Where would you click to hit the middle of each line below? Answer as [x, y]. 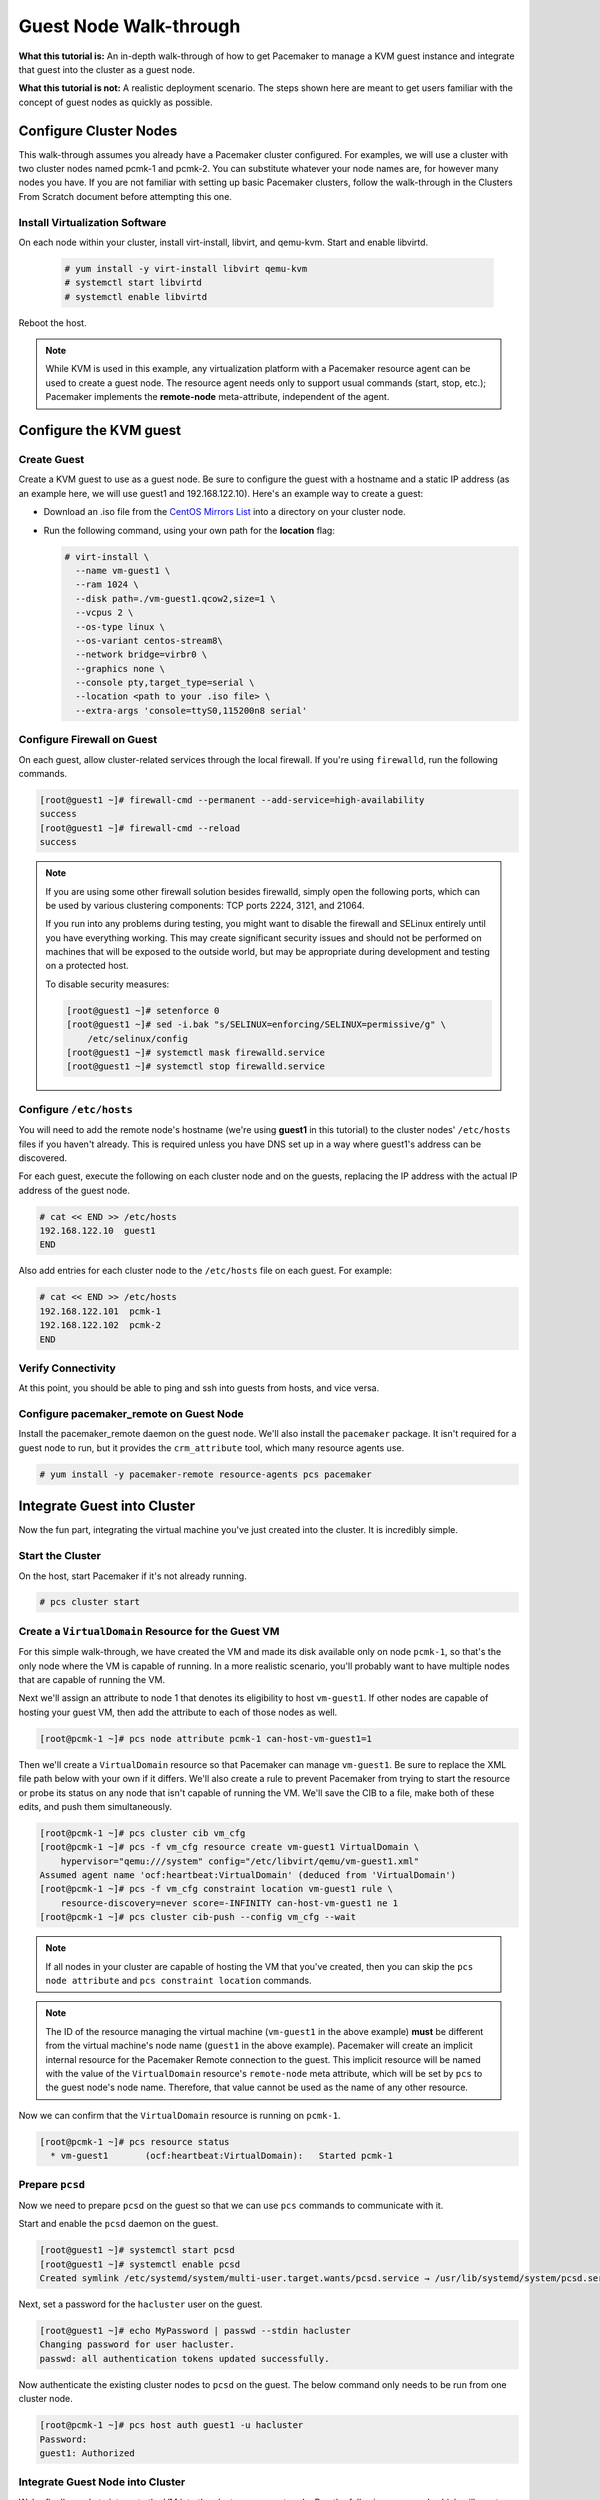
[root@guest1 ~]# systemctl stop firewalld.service [195, 1066]
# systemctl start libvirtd [133, 283]
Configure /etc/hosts [76, 1109]
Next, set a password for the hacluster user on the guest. [140, 2304]
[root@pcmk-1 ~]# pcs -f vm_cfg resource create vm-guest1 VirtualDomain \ [229, 1847]
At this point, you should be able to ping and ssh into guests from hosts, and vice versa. [199, 1388]
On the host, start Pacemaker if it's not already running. [132, 1576]
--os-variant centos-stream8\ [149, 640]
